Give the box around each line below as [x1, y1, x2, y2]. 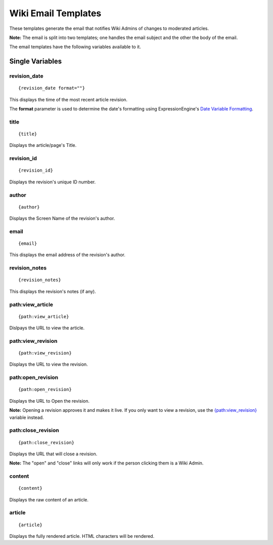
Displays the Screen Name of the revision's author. [9, 215, 115, 221]
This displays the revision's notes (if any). [9, 288, 96, 294]
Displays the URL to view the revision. [9, 361, 88, 367]
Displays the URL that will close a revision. [9, 451, 98, 457]
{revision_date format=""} [18, 85, 85, 91]
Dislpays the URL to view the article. [9, 325, 85, 331]
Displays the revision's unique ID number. [9, 179, 96, 185]
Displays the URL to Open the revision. [9, 398, 89, 404]
